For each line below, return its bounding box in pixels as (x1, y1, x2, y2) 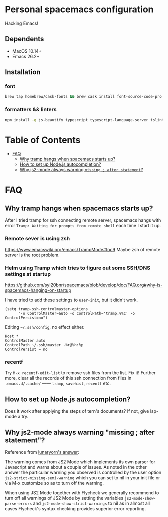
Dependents (5, 35, 44, 43)
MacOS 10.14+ (12, 48, 42, 54)
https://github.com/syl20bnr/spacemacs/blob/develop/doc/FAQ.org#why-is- (5, 282, 163, 288)
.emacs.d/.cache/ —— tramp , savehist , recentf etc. (5, 380, 111, 386)
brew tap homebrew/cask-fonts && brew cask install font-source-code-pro (5, 94, 162, 99)
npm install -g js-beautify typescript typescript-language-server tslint (5, 117, 164, 122)
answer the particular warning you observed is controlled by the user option (5, 469, 162, 475)
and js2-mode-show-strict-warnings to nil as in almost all (33, 500, 150, 506)
